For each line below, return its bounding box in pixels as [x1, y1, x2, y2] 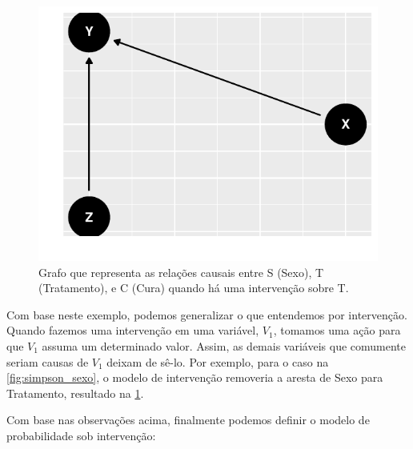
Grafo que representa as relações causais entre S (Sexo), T [38, 263, 324, 280]
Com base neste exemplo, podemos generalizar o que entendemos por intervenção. [6, 306, 407, 323]
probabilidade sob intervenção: [6, 427, 156, 443]
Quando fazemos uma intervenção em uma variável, [6, 322, 259, 339]
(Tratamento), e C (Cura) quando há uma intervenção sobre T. [38, 279, 349, 296]
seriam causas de [6, 353, 89, 370]
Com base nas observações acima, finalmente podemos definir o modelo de [6, 411, 370, 428]
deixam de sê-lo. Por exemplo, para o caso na [106, 353, 329, 370]
